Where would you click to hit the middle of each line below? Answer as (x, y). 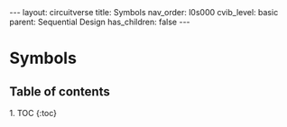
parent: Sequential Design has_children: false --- (100, 22)
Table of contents (60, 91)
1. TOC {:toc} (33, 113)
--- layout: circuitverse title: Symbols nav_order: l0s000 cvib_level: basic (144, 12)
